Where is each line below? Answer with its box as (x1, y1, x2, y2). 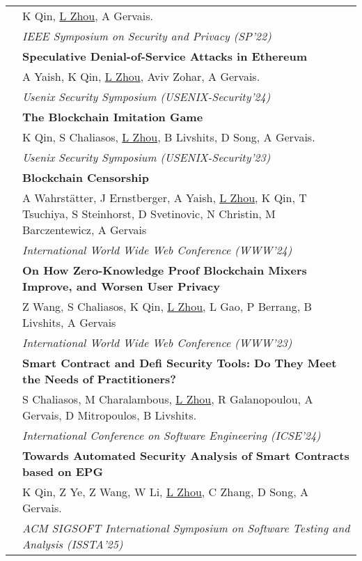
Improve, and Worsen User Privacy (22, 278, 220, 294)
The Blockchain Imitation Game (22, 109, 203, 125)
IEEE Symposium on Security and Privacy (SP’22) (22, 28, 271, 44)
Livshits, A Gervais (22, 314, 116, 330)
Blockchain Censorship (22, 169, 149, 185)
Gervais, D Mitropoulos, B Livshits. (22, 407, 197, 423)
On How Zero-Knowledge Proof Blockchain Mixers (22, 262, 307, 278)
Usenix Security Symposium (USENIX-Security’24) (22, 89, 271, 105)
